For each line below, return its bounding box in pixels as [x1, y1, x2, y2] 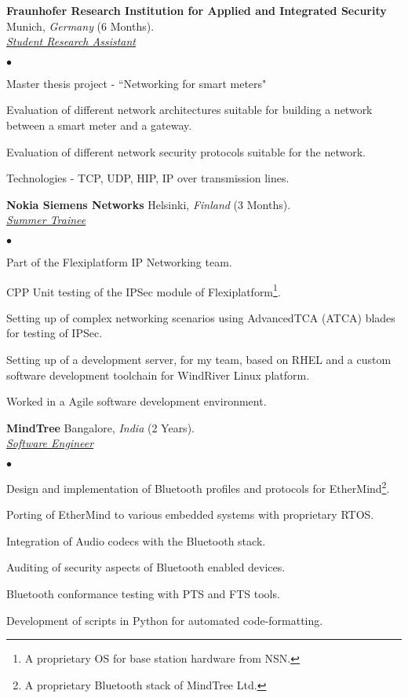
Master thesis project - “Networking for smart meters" [6, 75, 267, 91]
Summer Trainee [6, 211, 86, 228]
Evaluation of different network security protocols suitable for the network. [6, 143, 366, 160]
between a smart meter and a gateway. [6, 116, 192, 133]
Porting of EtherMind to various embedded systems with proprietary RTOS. [6, 506, 374, 523]
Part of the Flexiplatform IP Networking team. [6, 253, 232, 270]
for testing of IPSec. [6, 325, 103, 341]
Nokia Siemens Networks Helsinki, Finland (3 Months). [6, 196, 291, 212]
